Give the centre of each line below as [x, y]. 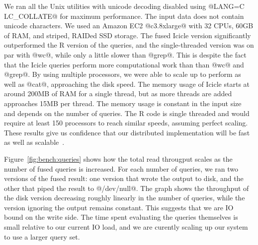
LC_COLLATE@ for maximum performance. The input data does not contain [124, 16]
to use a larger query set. [42, 236]
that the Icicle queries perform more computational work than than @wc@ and [124, 64]
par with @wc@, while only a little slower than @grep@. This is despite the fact [125, 54]
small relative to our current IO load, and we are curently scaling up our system [126, 227]
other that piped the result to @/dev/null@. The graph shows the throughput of [127, 188]
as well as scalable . [34, 142]
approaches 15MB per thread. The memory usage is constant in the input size [123, 103]
